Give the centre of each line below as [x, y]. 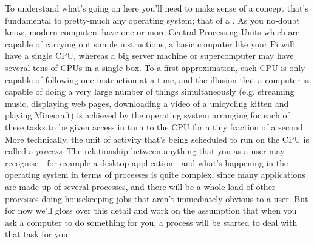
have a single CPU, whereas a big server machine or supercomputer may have [149, 56]
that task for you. [38, 234]
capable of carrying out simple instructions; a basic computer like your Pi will [150, 43]
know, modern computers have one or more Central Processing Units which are [152, 32]
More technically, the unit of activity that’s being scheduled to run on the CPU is [157, 139]
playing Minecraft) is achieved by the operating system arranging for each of [147, 115]
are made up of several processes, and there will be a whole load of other [140, 186]
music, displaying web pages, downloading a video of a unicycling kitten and [147, 103]
